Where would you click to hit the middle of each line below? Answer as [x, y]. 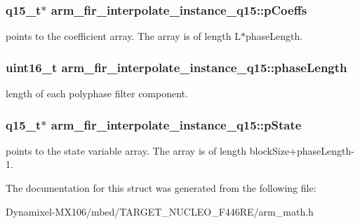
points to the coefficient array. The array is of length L [123, 36]
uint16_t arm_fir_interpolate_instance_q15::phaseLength [176, 67]
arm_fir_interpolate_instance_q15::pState [176, 124]
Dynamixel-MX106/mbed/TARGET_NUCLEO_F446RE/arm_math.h [160, 211]
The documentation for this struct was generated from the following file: [161, 188]
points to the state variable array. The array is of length [126, 150]
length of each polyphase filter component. [97, 93]
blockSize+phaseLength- [302, 150]
